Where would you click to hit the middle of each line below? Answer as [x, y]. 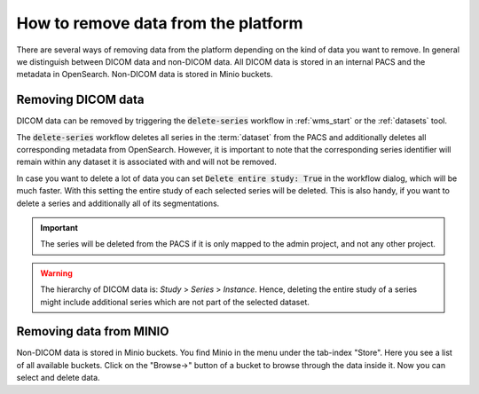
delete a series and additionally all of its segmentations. [118, 203]
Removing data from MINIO [93, 331]
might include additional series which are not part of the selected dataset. [175, 302]
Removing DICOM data [81, 100]
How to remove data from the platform [160, 23]
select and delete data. [59, 378]
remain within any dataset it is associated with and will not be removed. [146, 162]
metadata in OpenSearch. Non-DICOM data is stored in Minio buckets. [145, 75]
